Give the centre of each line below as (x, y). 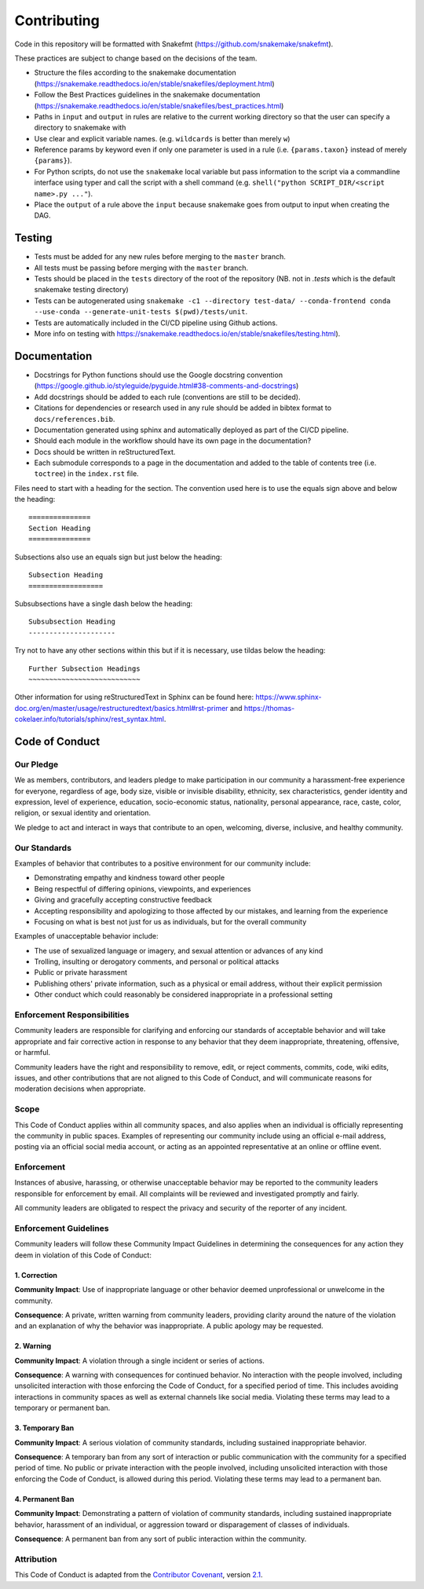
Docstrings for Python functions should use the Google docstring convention (158, 375)
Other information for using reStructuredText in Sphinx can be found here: (134, 697)
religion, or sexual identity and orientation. (83, 813)
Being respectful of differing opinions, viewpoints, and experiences (143, 888)
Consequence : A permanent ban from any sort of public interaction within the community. (161, 1539)
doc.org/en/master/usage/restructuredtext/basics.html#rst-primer (121, 708)
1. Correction (36, 1275)
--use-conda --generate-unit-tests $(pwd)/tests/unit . (141, 312)
